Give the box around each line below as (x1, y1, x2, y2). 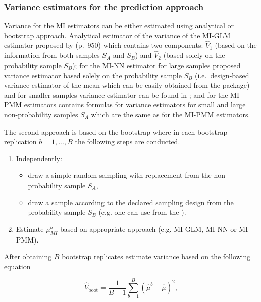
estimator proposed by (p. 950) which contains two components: (4, 40, 203, 50)
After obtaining (4, 251, 52, 262)
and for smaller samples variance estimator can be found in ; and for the (4, 89, 228, 100)
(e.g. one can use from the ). (98, 207, 186, 217)
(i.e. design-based (195, 70, 249, 80)
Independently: (16, 153, 62, 163)
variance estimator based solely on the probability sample (4, 70, 182, 80)
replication (4, 136, 37, 147)
